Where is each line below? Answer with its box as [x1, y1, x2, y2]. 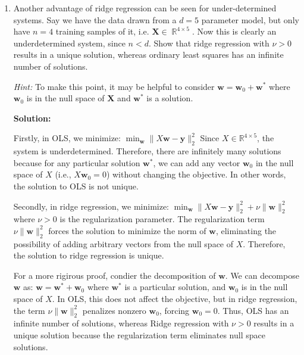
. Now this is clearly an [192, 25, 277, 38]
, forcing [159, 304, 190, 316]
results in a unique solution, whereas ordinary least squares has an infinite [13, 48, 284, 61]
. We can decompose [225, 269, 299, 281]
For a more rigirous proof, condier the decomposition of [13, 269, 216, 281]
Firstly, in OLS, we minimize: [13, 132, 121, 144]
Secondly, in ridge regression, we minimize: [13, 200, 170, 212]
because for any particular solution [13, 156, 140, 169]
